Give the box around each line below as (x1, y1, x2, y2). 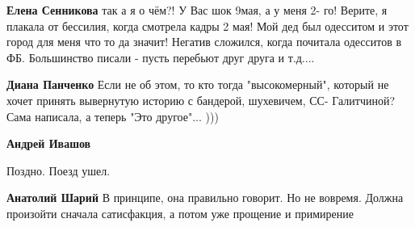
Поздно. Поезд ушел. (6, 162, 111, 179)
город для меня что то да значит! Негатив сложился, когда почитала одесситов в (6, 33, 402, 50)
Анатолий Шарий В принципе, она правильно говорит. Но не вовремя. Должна (6, 189, 404, 206)
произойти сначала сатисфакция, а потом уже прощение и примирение (6, 204, 354, 221)
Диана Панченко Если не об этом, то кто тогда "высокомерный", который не (6, 76, 389, 93)
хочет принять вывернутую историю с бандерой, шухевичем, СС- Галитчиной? (6, 91, 396, 108)
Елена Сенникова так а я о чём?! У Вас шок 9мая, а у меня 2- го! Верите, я (6, 2, 388, 18)
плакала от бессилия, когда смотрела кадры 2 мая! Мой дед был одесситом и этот (6, 17, 409, 34)
